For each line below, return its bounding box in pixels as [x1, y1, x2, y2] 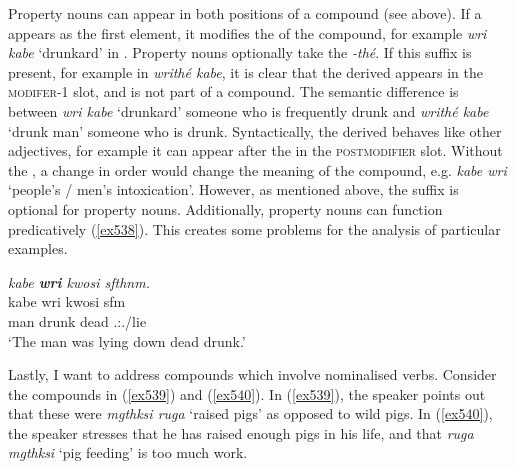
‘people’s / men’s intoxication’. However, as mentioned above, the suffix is [8, 179, 459, 200]
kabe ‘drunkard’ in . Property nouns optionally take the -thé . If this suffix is [8, 42, 472, 63]
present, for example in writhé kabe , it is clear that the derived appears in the [8, 61, 483, 82]
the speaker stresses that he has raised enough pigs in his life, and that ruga [8, 422, 474, 443]
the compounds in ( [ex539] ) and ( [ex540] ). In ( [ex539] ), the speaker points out [8, 383, 486, 404]
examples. [8, 238, 68, 259]
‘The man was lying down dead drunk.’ [8, 330, 246, 351]
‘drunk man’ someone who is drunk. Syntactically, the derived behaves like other [8, 120, 502, 141]
